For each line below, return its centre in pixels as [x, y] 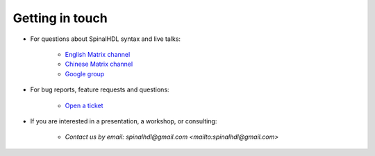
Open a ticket [84, 105]
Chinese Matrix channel [99, 64]
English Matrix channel [98, 54]
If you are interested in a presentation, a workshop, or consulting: [124, 121]
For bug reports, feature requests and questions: [100, 89]
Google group [85, 73]
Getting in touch [60, 18]
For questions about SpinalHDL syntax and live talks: [105, 39]
